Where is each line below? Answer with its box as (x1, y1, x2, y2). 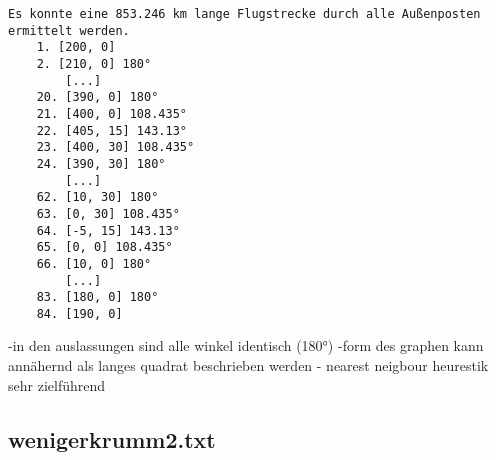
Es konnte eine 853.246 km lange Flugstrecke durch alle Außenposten (8, 7, 481, 21)
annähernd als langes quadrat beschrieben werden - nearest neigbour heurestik (8, 355, 489, 376)
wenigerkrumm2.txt (8, 423, 216, 454)
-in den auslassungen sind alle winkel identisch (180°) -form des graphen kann (8, 335, 484, 356)
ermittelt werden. (8, 23, 130, 38)
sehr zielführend (8, 374, 106, 395)
